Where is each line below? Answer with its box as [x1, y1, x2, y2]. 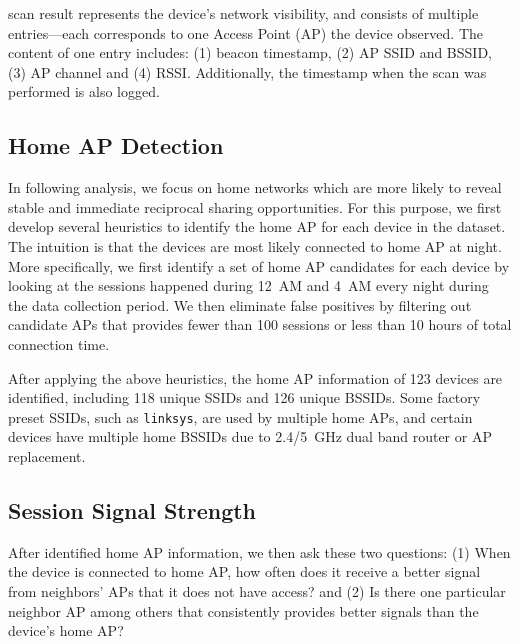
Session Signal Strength [8, 494, 257, 525]
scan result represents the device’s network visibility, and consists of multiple [8, 3, 479, 23]
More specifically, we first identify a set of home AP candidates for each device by [8, 255, 510, 276]
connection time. [8, 333, 110, 354]
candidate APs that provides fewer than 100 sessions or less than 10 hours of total [8, 314, 512, 335]
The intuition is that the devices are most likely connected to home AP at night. [8, 235, 502, 256]
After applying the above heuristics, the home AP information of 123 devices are [8, 367, 503, 388]
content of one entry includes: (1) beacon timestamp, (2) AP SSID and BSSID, [8, 42, 492, 63]
